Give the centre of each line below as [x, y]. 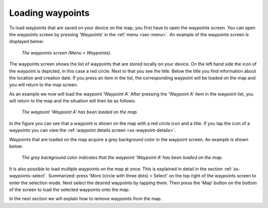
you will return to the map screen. [43, 85]
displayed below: [27, 42]
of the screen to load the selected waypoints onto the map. [69, 189]
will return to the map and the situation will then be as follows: [72, 101]
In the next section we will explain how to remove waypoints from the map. [86, 199]
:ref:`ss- [232, 169]
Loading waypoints [49, 13]
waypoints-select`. [28, 176]
